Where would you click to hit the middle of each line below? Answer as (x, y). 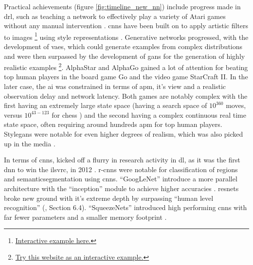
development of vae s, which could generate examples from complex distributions (123, 46)
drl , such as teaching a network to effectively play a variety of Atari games (115, 16)
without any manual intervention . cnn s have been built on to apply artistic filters (126, 26)
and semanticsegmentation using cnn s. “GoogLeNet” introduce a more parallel (121, 179)
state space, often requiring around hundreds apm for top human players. (113, 124)
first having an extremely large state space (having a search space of (106, 105)
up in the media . (30, 143)
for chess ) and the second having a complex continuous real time (149, 115)
